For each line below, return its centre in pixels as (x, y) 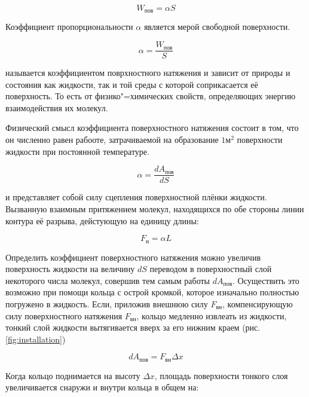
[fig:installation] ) (36, 339)
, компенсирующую (258, 303)
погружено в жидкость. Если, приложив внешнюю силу (107, 303)
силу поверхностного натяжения (64, 315)
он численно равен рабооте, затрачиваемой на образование (112, 140)
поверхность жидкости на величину (70, 269)
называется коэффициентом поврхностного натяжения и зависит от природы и (148, 73)
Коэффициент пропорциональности (69, 27)
